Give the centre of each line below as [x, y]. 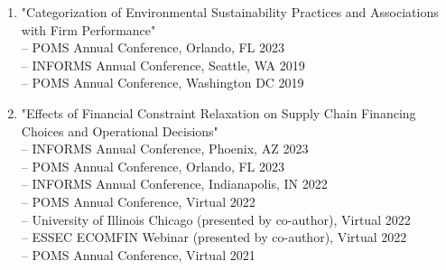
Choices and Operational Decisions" [120, 130]
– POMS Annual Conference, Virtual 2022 [138, 201]
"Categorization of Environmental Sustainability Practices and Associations [230, 12]
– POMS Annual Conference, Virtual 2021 [138, 254]
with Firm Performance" [88, 29]
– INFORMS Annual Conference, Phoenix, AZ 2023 [165, 149]
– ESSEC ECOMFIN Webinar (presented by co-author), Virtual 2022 [214, 237]
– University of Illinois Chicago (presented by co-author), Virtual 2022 [216, 219]
